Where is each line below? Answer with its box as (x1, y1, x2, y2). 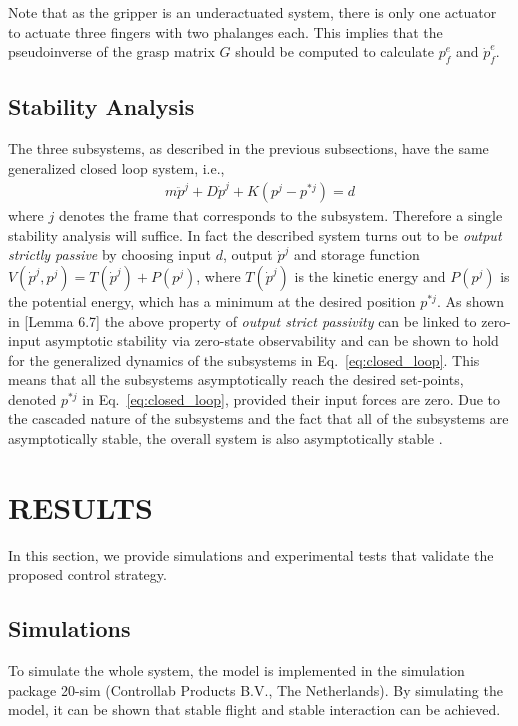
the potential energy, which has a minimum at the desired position (8, 290, 416, 311)
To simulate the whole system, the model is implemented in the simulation (8, 660, 465, 681)
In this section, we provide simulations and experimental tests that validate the (8, 544, 494, 565)
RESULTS (8, 486, 153, 527)
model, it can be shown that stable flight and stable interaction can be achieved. (8, 699, 501, 720)
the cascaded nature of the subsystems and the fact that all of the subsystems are (8, 408, 509, 429)
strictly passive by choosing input (8, 244, 211, 265)
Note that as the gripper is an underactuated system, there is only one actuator (8, 2, 497, 22)
